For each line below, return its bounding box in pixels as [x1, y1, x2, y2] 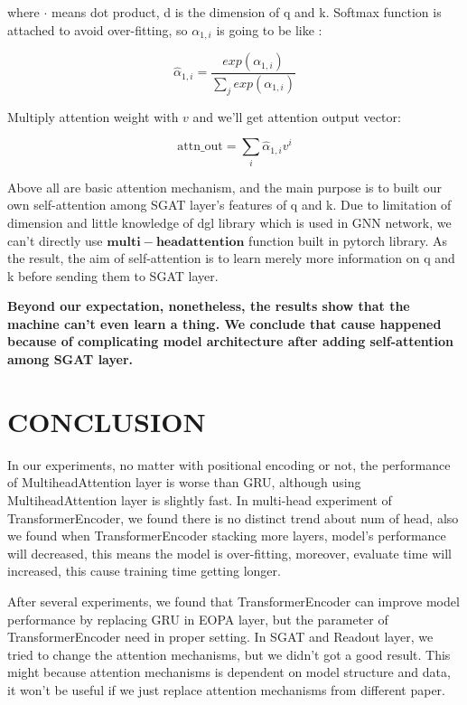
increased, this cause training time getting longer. [7, 561, 281, 580]
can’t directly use [7, 230, 103, 249]
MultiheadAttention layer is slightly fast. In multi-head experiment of [7, 490, 392, 509]
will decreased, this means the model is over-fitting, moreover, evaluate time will [7, 543, 452, 562]
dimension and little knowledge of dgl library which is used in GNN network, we [7, 212, 452, 231]
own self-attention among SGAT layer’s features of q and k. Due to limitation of [7, 195, 452, 214]
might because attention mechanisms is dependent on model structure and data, [7, 663, 451, 681]
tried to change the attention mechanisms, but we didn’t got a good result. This [7, 644, 451, 663]
